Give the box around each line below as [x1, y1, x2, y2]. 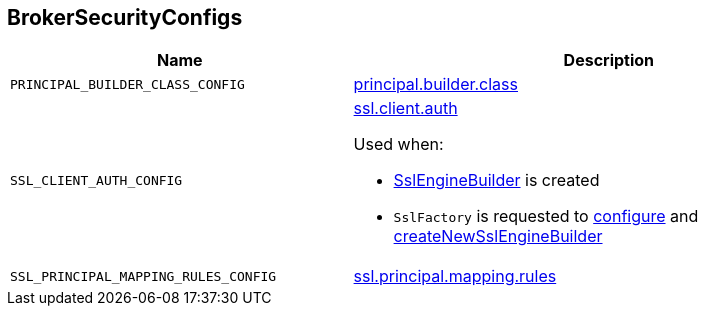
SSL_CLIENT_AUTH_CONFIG [10, 172, 183, 188]
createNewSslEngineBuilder [393, 226, 603, 247]
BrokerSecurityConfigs [7, 5, 243, 30]
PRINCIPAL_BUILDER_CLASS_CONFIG [10, 76, 245, 92]
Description [563, 50, 655, 71]
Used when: [353, 134, 444, 155]
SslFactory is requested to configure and [393, 206, 699, 227]
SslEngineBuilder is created [393, 170, 600, 191]
